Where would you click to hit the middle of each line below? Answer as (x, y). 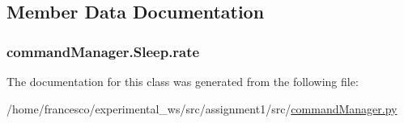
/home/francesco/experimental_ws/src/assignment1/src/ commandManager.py (202, 108)
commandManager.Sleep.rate (103, 51)
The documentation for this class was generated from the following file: (183, 81)
